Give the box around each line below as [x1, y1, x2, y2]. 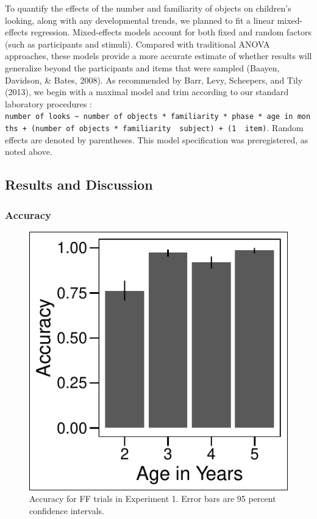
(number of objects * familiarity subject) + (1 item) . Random [30, 121, 304, 134]
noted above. [5, 145, 52, 158]
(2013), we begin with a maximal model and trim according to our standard [5, 85, 289, 98]
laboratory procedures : [5, 97, 92, 110]
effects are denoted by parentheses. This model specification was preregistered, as [5, 133, 308, 146]
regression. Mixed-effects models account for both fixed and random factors [30, 26, 312, 38]
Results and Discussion [5, 175, 153, 194]
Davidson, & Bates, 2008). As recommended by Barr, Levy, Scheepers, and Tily [5, 73, 303, 86]
